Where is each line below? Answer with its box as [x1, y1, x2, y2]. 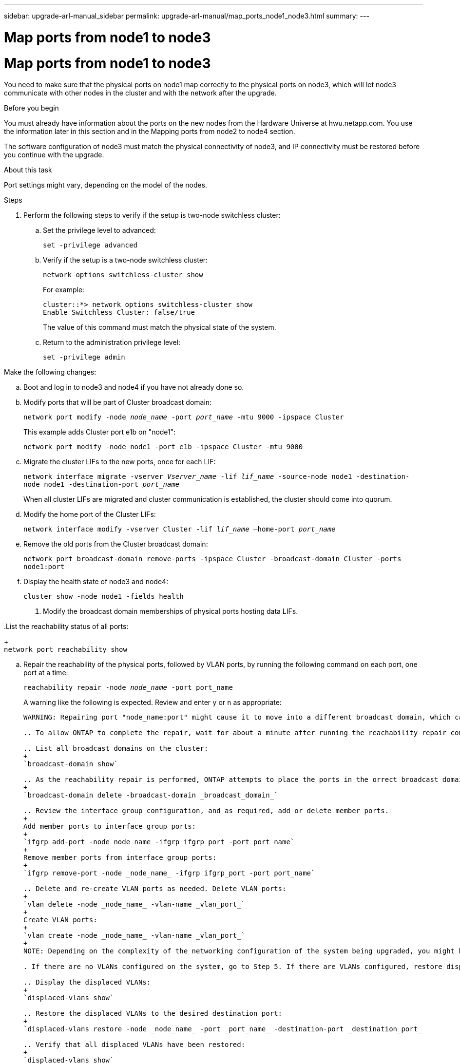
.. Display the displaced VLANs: [23, 978, 151, 987]
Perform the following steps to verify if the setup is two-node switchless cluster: [23, 211, 281, 220]
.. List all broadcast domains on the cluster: [23, 744, 209, 753]
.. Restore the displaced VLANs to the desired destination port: [23, 1009, 283, 1018]
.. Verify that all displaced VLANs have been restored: [23, 1041, 246, 1049]
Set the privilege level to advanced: [43, 226, 156, 235]
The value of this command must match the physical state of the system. [43, 323, 276, 332]
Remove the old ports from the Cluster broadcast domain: [23, 540, 208, 549]
